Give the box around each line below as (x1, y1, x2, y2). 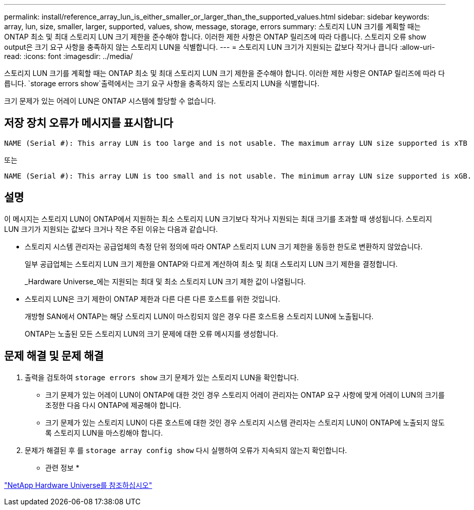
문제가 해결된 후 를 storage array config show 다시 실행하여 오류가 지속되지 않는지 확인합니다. (25, 445, 347, 455)
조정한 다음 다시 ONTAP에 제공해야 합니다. (45, 400, 181, 409)
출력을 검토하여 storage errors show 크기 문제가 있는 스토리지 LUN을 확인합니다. (25, 372, 299, 382)
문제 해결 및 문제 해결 (4, 349, 104, 363)
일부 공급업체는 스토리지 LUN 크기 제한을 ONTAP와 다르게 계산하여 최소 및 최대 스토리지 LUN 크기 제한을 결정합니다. (25, 259, 398, 268)
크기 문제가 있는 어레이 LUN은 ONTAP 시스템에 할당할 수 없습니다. (4, 96, 216, 105)
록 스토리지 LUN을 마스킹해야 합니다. (45, 428, 163, 437)
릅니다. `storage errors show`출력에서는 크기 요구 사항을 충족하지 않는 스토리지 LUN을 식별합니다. (4, 79, 319, 88)
